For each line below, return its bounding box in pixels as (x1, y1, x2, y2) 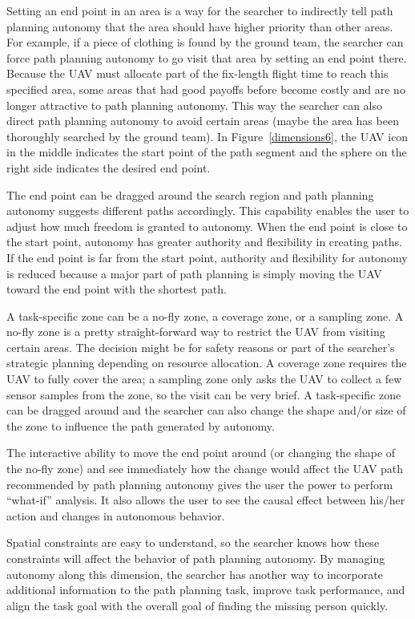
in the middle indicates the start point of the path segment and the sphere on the (6, 144, 407, 160)
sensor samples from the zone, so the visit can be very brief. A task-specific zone (6, 386, 401, 403)
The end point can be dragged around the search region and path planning (6, 186, 374, 203)
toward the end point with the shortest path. (6, 281, 227, 297)
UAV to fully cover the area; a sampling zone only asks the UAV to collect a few (6, 370, 402, 387)
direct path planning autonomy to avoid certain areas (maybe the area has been (6, 112, 399, 129)
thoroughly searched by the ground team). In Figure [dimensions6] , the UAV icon (6, 127, 409, 144)
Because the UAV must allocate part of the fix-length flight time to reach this (6, 65, 389, 82)
